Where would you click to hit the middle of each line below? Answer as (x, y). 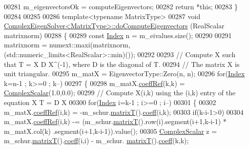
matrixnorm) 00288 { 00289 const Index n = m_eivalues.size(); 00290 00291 (118, 35)
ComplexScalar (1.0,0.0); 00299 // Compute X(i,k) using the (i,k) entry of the (120, 93)
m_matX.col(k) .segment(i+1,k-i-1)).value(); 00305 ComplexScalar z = (111, 131)
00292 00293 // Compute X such (187, 54)
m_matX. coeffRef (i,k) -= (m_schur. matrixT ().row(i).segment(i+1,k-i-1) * (115, 121)
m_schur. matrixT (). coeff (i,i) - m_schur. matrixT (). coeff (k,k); (96, 140)
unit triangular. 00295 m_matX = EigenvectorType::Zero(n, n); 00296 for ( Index (124, 74)
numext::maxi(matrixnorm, (90, 45)
